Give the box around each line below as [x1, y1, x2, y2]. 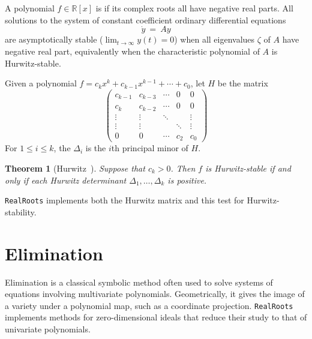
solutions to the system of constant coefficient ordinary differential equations [5, 13, 286, 26]
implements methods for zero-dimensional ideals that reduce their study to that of [5, 311, 307, 323]
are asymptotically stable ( [5, 33, 103, 46]
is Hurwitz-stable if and [205, 161, 291, 174]
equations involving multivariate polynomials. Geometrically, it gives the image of [5, 287, 305, 300]
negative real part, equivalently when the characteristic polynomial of [5, 45, 260, 57]
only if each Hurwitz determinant [5, 173, 127, 186]
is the [85, 142, 106, 154]
